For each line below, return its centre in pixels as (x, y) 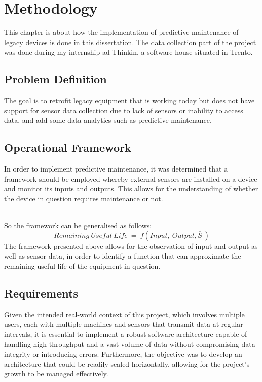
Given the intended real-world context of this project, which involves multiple (124, 314)
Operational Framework (68, 147)
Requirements (41, 293)
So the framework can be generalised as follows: (78, 225)
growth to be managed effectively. (56, 374)
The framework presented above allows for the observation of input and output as (131, 246)
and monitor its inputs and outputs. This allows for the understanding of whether (131, 188)
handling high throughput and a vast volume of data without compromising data (130, 344)
